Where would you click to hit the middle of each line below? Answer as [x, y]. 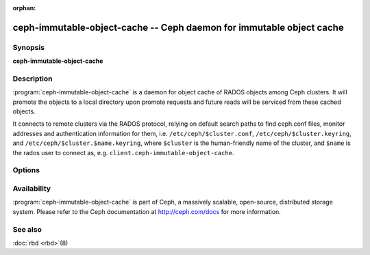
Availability [32, 188]
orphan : [24, 8]
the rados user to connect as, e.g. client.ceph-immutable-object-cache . [123, 152]
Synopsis [28, 47]
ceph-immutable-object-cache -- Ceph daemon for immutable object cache [178, 27]
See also [27, 229]
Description [33, 79]
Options [26, 170]
